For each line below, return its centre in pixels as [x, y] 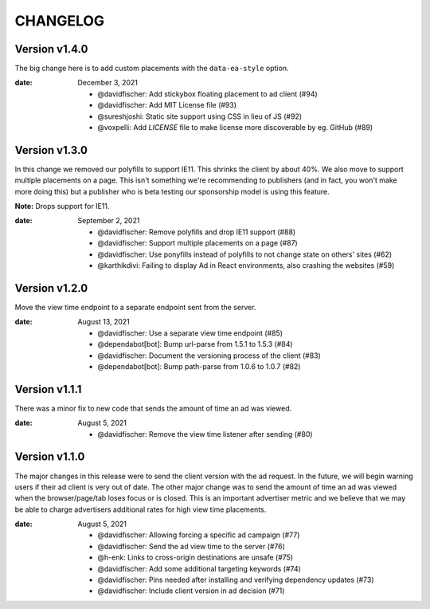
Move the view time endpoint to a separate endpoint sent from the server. [135, 307]
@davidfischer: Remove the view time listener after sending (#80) [205, 434]
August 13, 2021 [104, 322]
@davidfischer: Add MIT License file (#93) [167, 105]
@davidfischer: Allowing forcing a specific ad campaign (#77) [199, 535]
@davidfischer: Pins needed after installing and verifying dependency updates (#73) [236, 580]
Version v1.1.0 [50, 457]
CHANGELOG [60, 21]
